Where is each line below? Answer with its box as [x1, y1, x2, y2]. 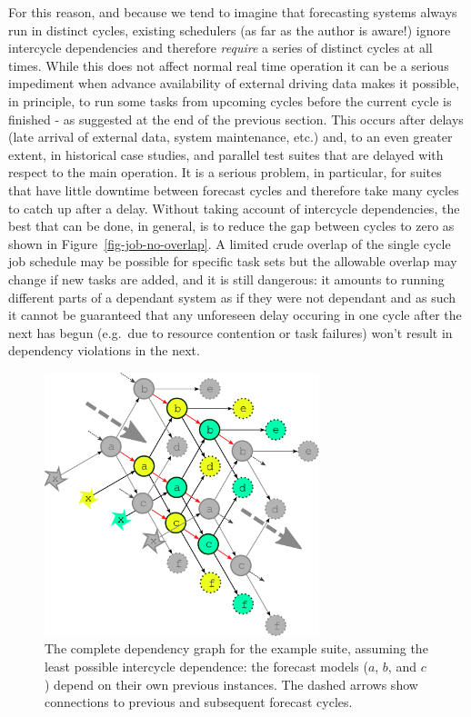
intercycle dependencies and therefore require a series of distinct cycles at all [8, 38, 433, 57]
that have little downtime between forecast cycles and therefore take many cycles [8, 180, 459, 199]
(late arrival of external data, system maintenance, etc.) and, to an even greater [8, 127, 453, 146]
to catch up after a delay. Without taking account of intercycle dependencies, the [8, 198, 460, 217]
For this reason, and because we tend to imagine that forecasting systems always [8, 3, 457, 21]
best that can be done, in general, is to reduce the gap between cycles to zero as [8, 216, 455, 235]
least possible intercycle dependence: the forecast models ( [45, 657, 368, 676]
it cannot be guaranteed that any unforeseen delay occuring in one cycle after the [8, 305, 462, 324]
